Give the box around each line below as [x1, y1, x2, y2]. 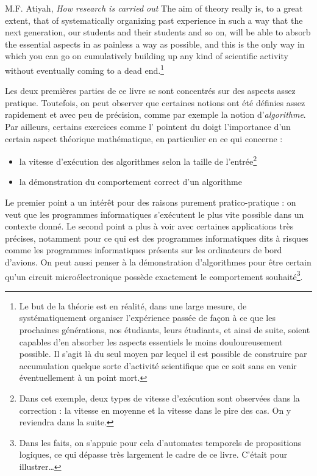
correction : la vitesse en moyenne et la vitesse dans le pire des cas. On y [19, 403, 291, 416]
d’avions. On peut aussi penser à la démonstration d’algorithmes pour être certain [5, 256, 312, 268]
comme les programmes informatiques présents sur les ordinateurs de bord [5, 243, 282, 256]
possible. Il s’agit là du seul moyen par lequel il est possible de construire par [19, 347, 307, 360]
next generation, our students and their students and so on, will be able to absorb [5, 26, 311, 38]
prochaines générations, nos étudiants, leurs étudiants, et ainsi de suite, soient [19, 323, 310, 336]
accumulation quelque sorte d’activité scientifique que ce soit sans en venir [19, 359, 297, 372]
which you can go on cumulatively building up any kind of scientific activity [5, 49, 288, 62]
